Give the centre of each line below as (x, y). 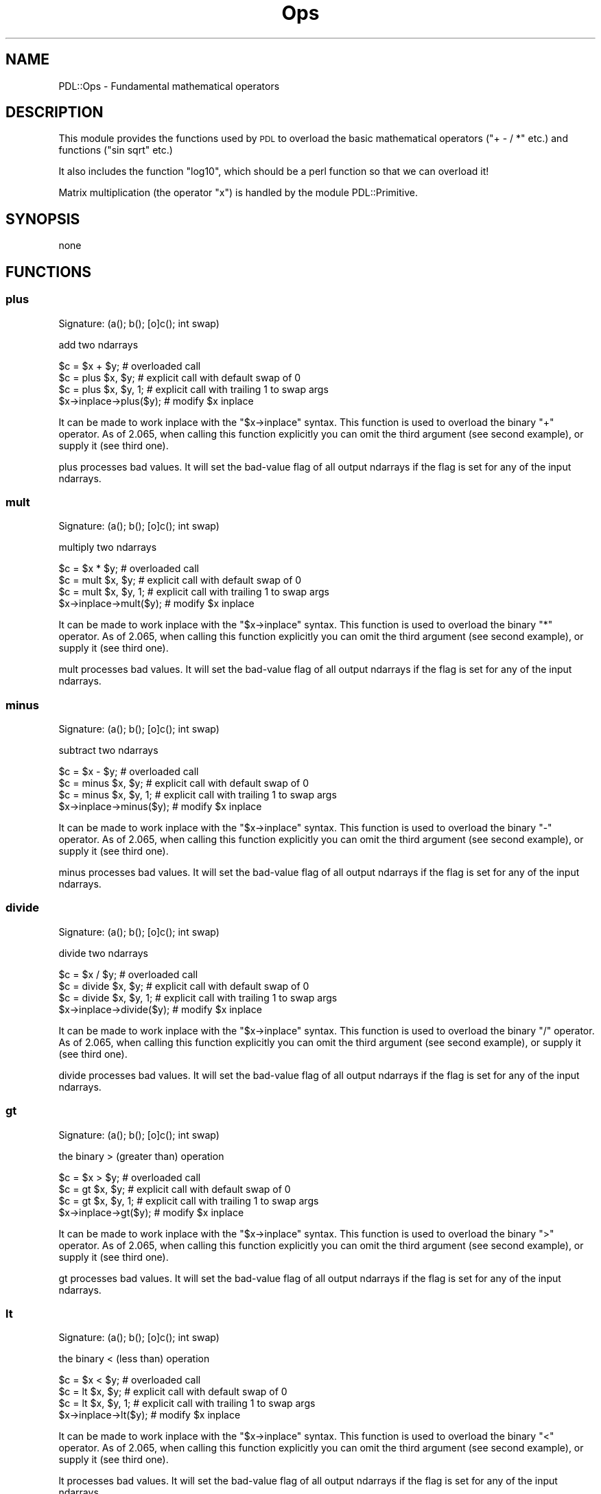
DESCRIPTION (55, 112)
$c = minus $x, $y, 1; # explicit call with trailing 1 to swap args (198, 795)
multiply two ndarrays (108, 547)
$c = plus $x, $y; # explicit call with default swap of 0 (180, 377)
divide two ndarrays (103, 953)
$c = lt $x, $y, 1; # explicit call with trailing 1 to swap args (187, 1403)
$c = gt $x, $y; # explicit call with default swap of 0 (175, 1189)
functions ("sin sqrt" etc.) (116, 150)
